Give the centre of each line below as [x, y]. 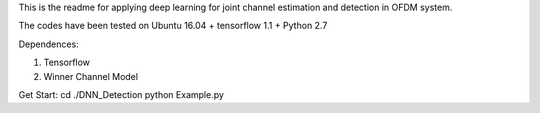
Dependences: [48, 44]
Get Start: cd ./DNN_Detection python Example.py [121, 94]
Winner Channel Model [91, 76]
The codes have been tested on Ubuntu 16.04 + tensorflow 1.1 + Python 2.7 [173, 26]
